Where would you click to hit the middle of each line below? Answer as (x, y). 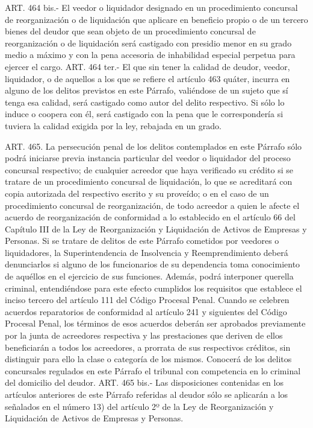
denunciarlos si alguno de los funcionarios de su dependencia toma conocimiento (153, 264)
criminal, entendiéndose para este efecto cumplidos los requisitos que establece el (153, 288)
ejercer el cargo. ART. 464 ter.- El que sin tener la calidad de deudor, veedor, (147, 66)
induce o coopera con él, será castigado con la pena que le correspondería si (144, 114)
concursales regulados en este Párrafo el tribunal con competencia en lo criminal (153, 370)
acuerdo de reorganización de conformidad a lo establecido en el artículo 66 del (150, 217)
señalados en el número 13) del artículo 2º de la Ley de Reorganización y (139, 406)
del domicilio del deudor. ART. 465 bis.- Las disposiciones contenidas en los (144, 382)
